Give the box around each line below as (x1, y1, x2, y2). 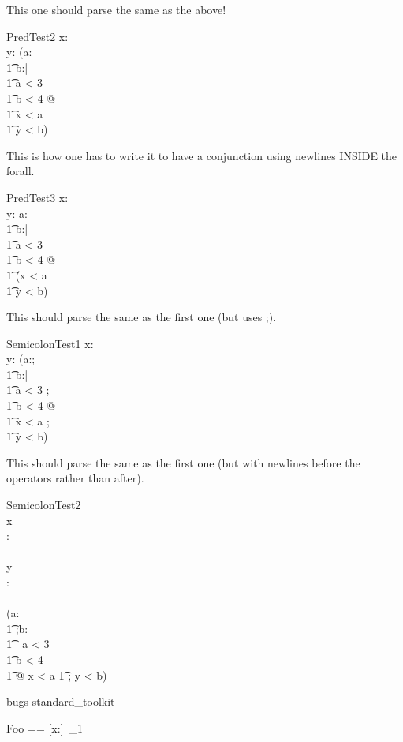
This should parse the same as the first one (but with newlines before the (6, 454, 360, 470)
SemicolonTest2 (6, 497, 81, 513)
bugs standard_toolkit (6, 693, 115, 710)
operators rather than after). (6, 470, 144, 486)
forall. (6, 163, 35, 179)
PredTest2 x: (6, 28, 69, 44)
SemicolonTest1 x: (6, 335, 94, 351)
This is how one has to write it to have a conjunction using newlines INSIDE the (6, 147, 397, 163)
